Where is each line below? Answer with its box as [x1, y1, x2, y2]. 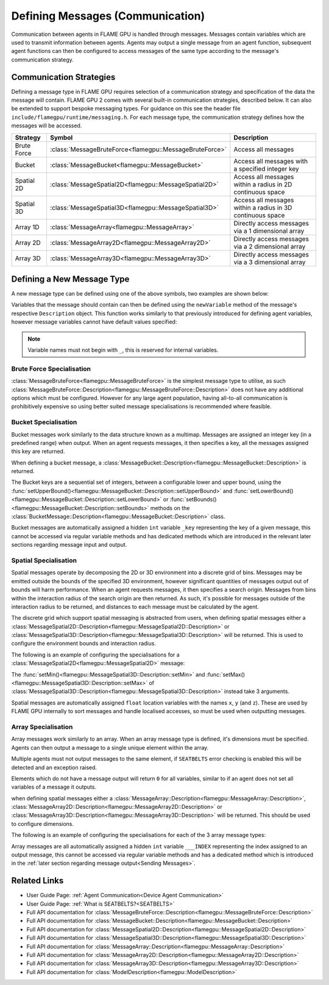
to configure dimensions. [11, 820, 74, 827]
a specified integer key [233, 165, 300, 173]
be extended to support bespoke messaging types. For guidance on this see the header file [11, 105, 241, 112]
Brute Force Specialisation [11, 364, 91, 373]
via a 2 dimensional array [233, 242, 306, 251]
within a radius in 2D [233, 180, 292, 188]
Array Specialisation [11, 722, 73, 731]
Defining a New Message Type [11, 274, 130, 284]
